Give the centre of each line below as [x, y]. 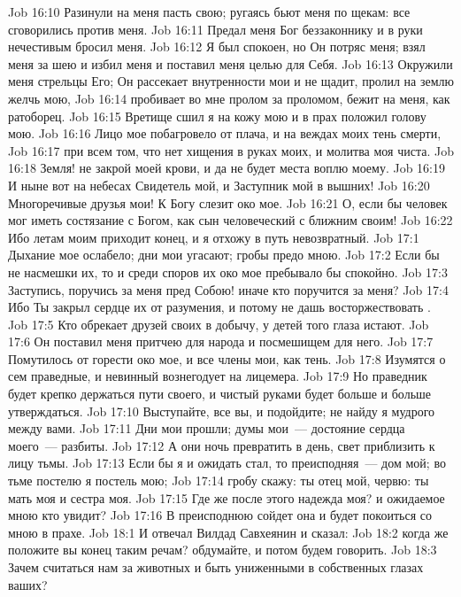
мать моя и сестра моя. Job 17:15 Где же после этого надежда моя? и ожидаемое [227, 497]
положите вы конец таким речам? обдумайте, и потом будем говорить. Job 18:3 [223, 550]
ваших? [28, 584]
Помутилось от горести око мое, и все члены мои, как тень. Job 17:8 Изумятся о [227, 358]
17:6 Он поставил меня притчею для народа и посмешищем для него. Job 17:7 [221, 341]
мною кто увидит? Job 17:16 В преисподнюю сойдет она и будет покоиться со [220, 515]
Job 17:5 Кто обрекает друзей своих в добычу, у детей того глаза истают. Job [219, 324]
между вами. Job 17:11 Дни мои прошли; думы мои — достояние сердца [207, 428]
